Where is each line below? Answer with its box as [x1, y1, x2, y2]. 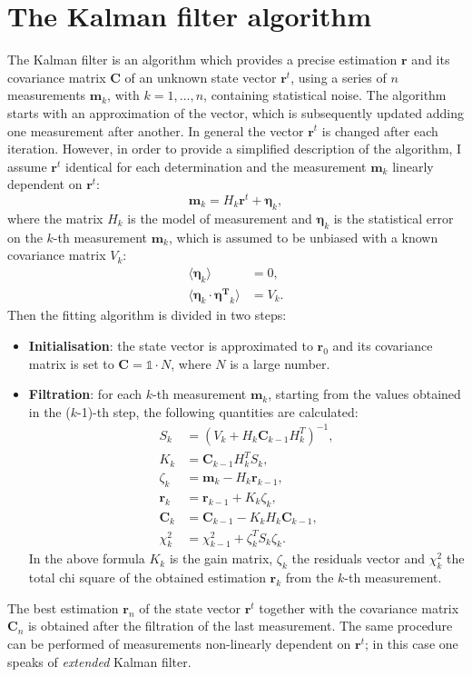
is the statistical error [333, 208, 454, 227]
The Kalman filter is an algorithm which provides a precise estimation [7, 50, 398, 69]
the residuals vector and [291, 549, 426, 568]
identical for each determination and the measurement [64, 156, 367, 175]
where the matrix [7, 208, 103, 227]
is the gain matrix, [169, 549, 273, 568]
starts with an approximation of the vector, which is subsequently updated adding [7, 103, 464, 122]
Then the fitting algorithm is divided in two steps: [7, 305, 287, 324]
